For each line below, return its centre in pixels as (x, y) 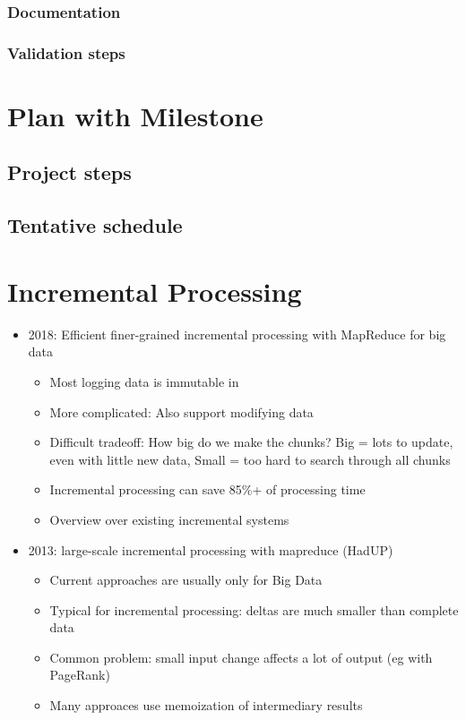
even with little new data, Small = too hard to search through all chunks (250, 459)
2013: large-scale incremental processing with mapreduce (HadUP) (211, 549)
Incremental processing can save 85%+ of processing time (207, 489)
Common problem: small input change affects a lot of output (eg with (241, 657)
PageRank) (80, 675)
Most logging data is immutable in (144, 381)
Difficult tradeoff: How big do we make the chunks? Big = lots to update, (251, 442)
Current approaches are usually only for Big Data (186, 580)
